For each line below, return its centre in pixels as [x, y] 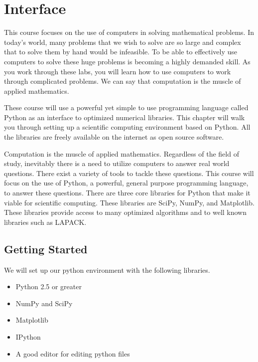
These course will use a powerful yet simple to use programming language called [126, 107]
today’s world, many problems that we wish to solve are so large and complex [123, 42]
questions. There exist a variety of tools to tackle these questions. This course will [129, 173]
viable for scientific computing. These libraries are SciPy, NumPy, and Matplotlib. [129, 202]
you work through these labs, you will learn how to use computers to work [118, 71]
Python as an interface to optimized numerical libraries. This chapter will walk [125, 117]
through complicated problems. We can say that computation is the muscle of [123, 81]
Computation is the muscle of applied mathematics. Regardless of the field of [122, 153]
